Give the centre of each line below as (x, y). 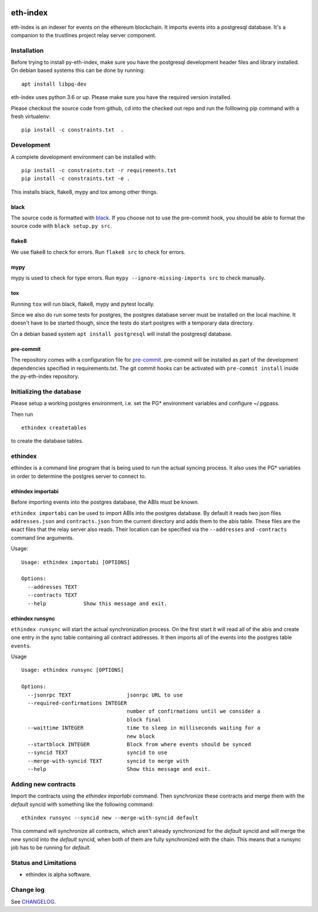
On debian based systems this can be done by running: (78, 70)
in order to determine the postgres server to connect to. (79, 476)
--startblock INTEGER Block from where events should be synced (139, 744)
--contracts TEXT (52, 595)
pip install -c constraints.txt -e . (76, 179)
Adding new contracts (43, 784)
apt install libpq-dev (54, 84)
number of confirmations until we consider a (194, 711)
